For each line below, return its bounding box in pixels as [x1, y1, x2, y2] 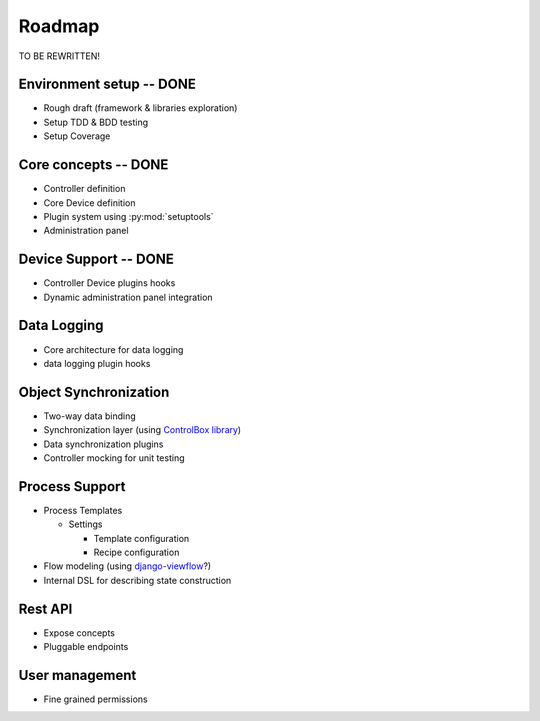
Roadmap [18, 15, 100, 37]
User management [18, 666, 137, 684]
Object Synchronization [18, 383, 170, 400]
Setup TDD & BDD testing [43, 116, 149, 128]
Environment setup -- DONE [18, 76, 197, 93]
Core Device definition [43, 196, 136, 209]
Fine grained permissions [43, 693, 149, 705]
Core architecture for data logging [43, 343, 184, 355]
